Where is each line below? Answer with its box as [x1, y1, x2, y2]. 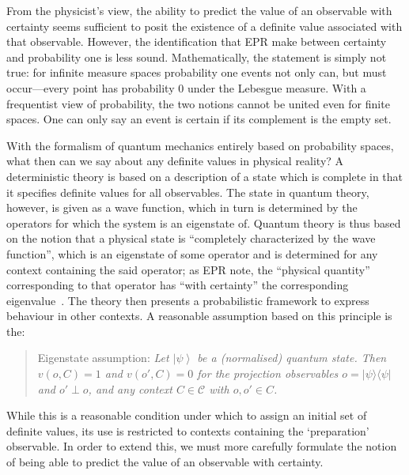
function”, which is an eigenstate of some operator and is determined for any [6, 245, 378, 262]
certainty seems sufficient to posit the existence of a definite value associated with [6, 17, 403, 34]
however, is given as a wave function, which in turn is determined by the [6, 199, 358, 216]
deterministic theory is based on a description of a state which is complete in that [6, 168, 403, 184]
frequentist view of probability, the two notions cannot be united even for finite [6, 95, 390, 111]
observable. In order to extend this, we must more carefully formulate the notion [6, 438, 397, 454]
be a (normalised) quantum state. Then [197, 349, 387, 366]
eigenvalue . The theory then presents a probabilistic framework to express [6, 292, 369, 308]
